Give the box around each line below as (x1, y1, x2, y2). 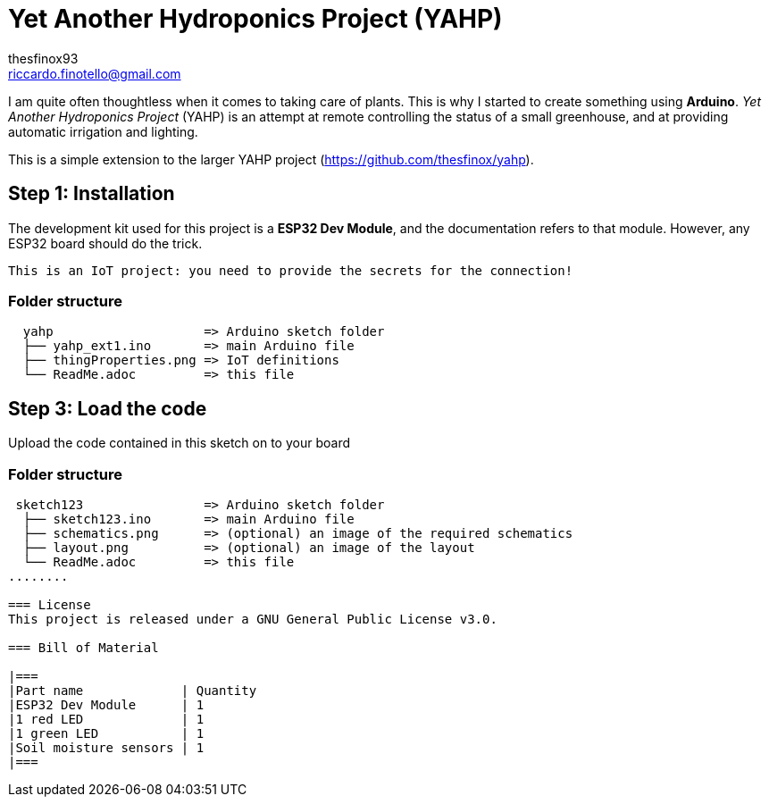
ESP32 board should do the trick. (8, 235, 203, 251)
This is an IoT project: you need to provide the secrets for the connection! (8, 263, 573, 278)
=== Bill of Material (8, 640, 159, 655)
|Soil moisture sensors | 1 (8, 740, 205, 755)
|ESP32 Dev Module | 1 (8, 697, 205, 712)
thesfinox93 (8, 50, 79, 66)
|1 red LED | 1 (8, 711, 205, 726)
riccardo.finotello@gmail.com (8, 65, 181, 81)
